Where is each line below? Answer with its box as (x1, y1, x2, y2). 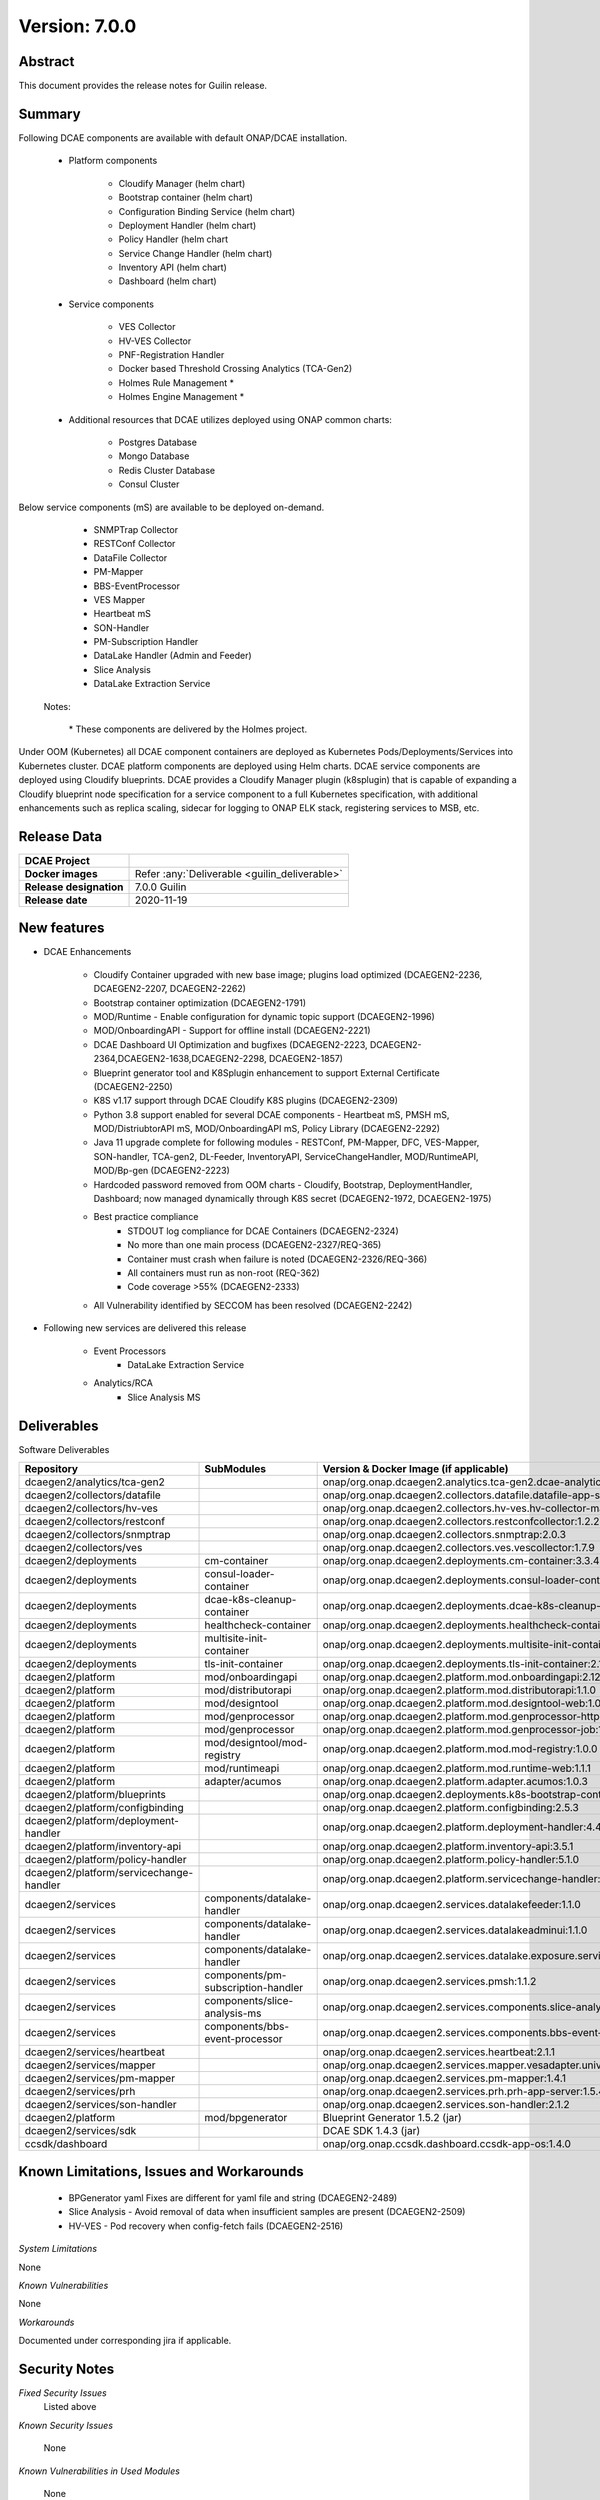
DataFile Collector (93, 551, 168, 564)
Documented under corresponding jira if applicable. (18, 2335, 232, 2347)
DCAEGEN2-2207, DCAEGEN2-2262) (93, 983, 247, 995)
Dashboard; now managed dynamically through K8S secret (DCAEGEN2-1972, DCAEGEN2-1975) (93, 1193, 492, 1205)
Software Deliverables (18, 1443, 110, 1455)
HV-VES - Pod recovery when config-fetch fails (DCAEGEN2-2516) (68, 2220, 344, 2232)
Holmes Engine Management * (118, 391, 245, 403)
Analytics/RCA (93, 1377, 154, 1389)
